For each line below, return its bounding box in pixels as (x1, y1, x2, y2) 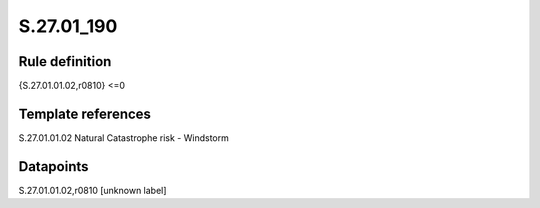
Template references (18, 105, 152, 122)
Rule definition (18, 53, 112, 70)
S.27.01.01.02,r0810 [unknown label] (18, 184, 167, 196)
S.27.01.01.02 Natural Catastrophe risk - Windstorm (18, 131, 229, 144)
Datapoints (18, 158, 89, 175)
